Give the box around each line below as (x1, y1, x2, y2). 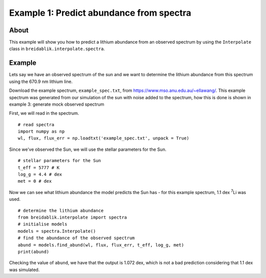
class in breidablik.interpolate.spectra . (9, 46, 105, 52)
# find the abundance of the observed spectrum (18, 235, 135, 241)
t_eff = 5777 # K (18, 165, 60, 170)
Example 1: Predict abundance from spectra (9, 7, 192, 18)
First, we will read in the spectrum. (9, 111, 79, 116)
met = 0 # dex (18, 178, 52, 184)
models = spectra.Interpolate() (18, 228, 96, 234)
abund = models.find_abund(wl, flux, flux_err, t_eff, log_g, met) (18, 242, 184, 248)
